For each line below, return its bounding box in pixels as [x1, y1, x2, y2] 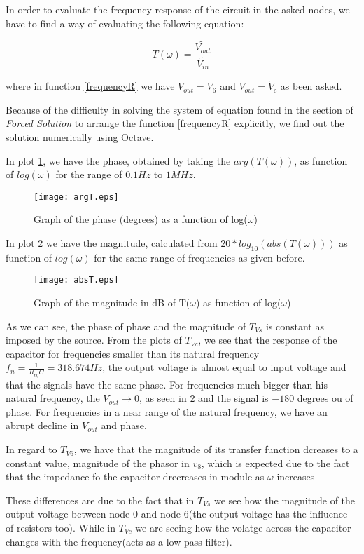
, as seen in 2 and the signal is [139, 391, 269, 405]
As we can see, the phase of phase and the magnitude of [6, 318, 246, 333]
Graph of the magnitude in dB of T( [34, 295, 190, 310]
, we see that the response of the [198, 332, 337, 347]
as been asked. [280, 79, 342, 93]
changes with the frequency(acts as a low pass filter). [6, 534, 232, 548]
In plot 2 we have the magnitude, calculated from [6, 236, 218, 250]
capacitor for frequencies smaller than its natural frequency [6, 346, 260, 360]
